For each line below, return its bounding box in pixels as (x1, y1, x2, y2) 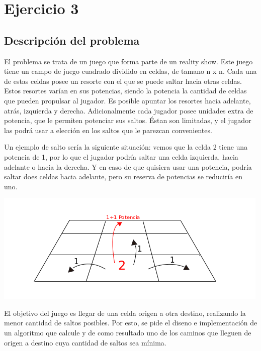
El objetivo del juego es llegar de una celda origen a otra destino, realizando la (4, 307, 246, 318)
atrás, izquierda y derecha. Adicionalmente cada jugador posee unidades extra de (4, 105, 253, 115)
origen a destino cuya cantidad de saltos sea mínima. (4, 337, 166, 347)
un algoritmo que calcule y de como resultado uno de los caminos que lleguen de (4, 327, 251, 338)
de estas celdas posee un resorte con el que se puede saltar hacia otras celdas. (4, 75, 242, 86)
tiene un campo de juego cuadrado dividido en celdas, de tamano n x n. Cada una (4, 66, 257, 76)
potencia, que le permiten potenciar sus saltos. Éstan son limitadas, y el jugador (4, 115, 251, 126)
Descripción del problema (4, 32, 140, 48)
